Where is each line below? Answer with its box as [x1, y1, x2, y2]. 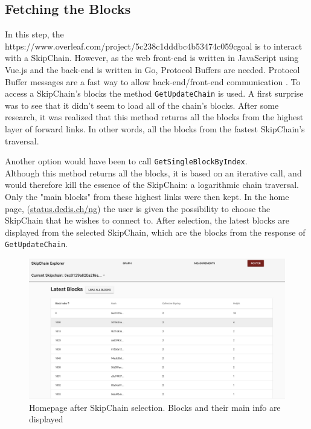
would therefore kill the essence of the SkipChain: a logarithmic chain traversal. [5, 178, 299, 191]
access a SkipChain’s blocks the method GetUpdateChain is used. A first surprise [5, 87, 304, 100]
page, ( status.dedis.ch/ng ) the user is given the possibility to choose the [5, 202, 271, 214]
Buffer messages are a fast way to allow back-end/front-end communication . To [5, 75, 301, 88]
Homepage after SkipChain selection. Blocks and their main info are [29, 401, 281, 413]
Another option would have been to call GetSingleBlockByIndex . [5, 155, 248, 167]
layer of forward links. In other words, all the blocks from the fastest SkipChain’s [5, 123, 305, 135]
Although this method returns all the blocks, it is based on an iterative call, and [5, 166, 302, 179]
